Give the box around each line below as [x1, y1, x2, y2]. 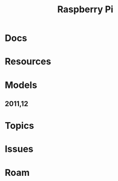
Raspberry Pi [57, 4, 113, 15]
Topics [5, 120, 34, 131]
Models [5, 79, 37, 90]
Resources [5, 56, 52, 67]
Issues [5, 143, 34, 155]
